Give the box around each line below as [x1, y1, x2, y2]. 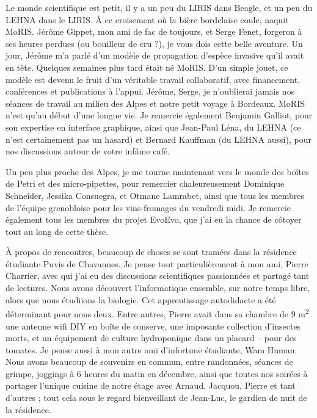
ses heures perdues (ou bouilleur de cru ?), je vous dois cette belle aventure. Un [5, 37, 303, 49]
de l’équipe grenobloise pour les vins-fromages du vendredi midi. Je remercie [5, 201, 291, 214]
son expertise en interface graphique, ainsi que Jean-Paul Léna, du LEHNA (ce [5, 120, 301, 133]
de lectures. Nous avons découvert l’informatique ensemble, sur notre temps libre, [5, 281, 310, 294]
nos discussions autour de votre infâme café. [5, 145, 170, 157]
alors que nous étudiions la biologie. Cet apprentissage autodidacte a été [5, 293, 276, 306]
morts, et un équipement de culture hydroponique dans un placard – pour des [5, 331, 297, 344]
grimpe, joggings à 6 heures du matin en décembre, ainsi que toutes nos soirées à [5, 367, 308, 380]
